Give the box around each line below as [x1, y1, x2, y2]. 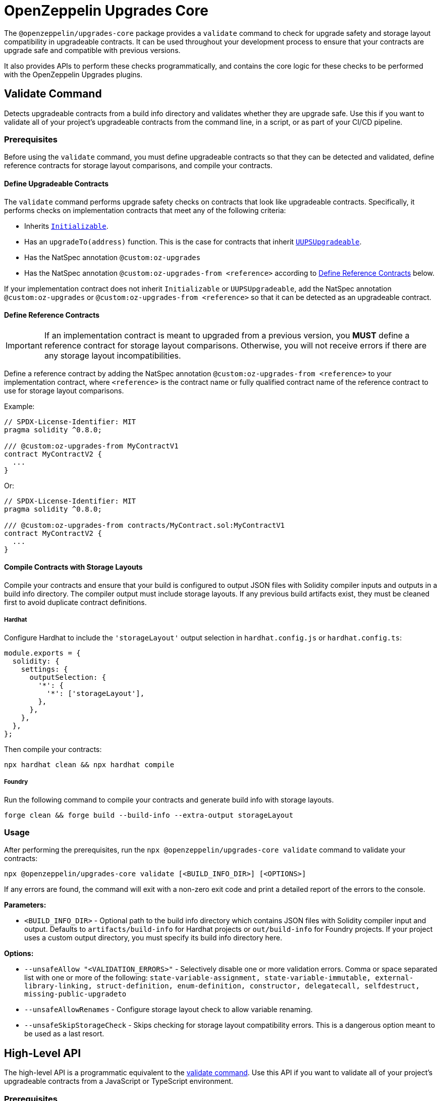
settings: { [21, 665, 68, 673]
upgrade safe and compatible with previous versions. [4, 45, 181, 55]
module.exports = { [4, 648, 81, 657]
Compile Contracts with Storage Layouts [4, 563, 143, 572]
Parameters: [4, 900, 46, 910]
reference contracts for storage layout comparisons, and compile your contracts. [4, 161, 273, 170]
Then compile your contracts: [4, 744, 102, 754]
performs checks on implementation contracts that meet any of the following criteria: [4, 206, 286, 215]
